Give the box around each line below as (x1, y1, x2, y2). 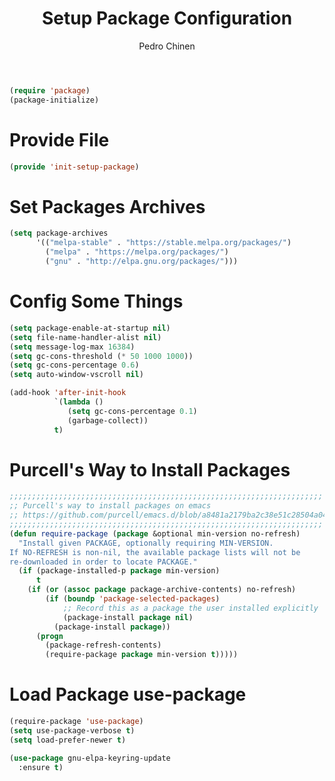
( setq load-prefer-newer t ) (9, 735, 127, 745)
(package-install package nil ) (62, 612, 194, 622)
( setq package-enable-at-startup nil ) (9, 323, 171, 333)
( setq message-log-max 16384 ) (9, 342, 136, 352)
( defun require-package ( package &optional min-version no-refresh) (9, 528, 301, 539)
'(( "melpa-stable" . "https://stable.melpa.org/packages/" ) (35, 238, 292, 248)
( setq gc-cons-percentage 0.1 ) (67, 406, 198, 416)
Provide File (9, 128, 110, 151)
